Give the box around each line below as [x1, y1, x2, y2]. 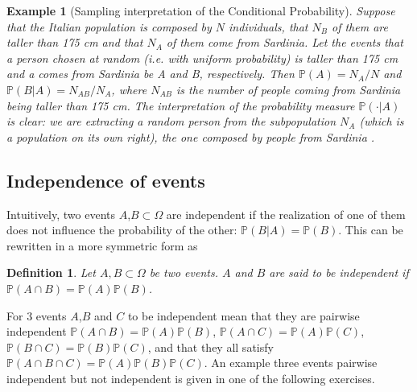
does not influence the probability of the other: [6, 221, 237, 238]
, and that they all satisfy [147, 338, 274, 355]
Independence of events [6, 167, 205, 192]
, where [111, 80, 147, 97]
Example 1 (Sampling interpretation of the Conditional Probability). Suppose [6, 2, 395, 19]
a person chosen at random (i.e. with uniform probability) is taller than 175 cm [6, 49, 398, 66]
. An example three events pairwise [204, 354, 378, 371]
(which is [359, 113, 404, 130]
